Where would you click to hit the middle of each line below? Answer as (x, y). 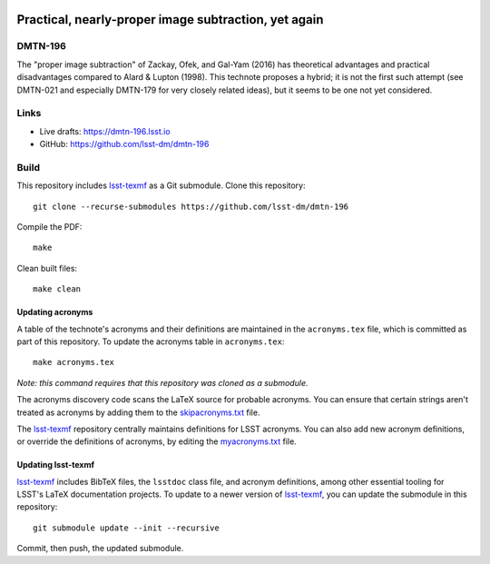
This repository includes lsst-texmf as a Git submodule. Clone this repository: (161, 185)
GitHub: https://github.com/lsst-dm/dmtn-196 (124, 144)
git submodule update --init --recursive (126, 528)
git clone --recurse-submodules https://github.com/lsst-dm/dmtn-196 (191, 206)
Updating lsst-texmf (56, 465)
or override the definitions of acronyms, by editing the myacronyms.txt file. (157, 441)
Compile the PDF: (49, 227)
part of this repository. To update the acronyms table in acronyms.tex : (151, 341)
